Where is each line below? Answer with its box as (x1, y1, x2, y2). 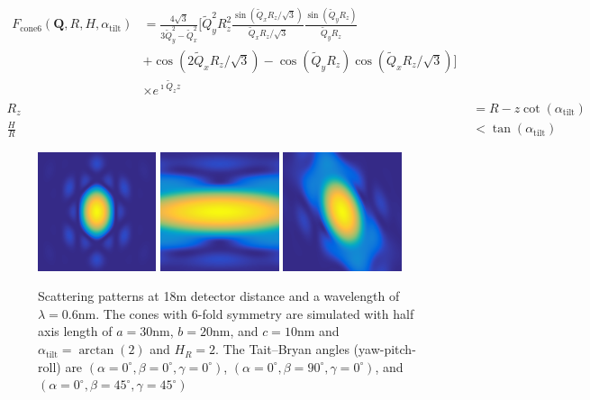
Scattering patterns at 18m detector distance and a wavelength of (38, 286, 400, 305)
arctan (78, 344, 114, 358)
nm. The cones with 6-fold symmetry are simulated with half (77, 304, 414, 323)
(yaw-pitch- (353, 340, 416, 359)
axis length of (38, 322, 113, 341)
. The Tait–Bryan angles (215, 340, 349, 359)
